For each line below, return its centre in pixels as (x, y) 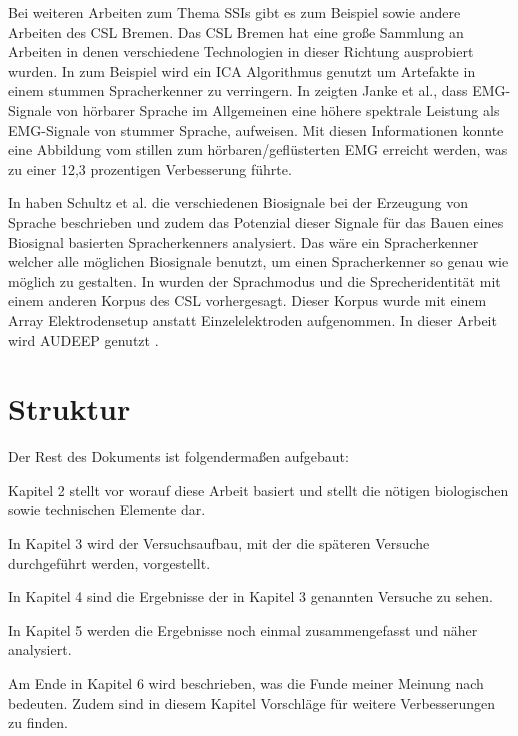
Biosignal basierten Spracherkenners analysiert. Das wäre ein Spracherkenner (243, 241)
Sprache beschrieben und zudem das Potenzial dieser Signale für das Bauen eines (256, 221)
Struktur (69, 408)
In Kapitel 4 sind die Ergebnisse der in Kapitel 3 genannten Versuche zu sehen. (250, 596)
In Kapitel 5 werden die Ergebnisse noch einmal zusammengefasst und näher (243, 629)
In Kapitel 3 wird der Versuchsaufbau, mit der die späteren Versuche (219, 543)
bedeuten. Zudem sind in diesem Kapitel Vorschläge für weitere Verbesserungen (252, 702)
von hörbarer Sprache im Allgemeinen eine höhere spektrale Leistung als (278, 109)
